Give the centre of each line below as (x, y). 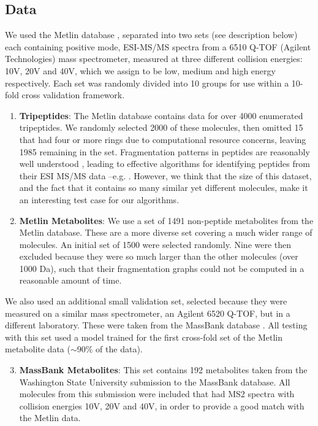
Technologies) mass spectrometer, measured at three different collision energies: (154, 59)
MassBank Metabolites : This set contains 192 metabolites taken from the (163, 370)
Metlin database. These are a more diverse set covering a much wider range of (166, 232)
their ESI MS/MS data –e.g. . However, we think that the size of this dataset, (165, 175)
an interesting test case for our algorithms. (99, 199)
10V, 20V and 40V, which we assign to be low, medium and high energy (140, 70)
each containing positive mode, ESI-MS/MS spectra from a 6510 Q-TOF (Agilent (158, 46)
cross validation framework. (73, 95)
